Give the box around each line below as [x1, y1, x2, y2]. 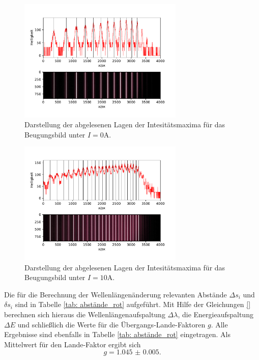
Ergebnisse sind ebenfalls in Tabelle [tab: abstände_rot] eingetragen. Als [4, 329, 231, 340]
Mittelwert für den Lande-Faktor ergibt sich [4, 339, 141, 349]
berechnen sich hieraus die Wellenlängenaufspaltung [4, 309, 165, 319]
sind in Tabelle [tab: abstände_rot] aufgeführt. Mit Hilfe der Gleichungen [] [15, 299, 251, 310]
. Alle [211, 319, 228, 329]
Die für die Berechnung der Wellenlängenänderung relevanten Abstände [4, 289, 227, 299]
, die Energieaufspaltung [178, 309, 253, 319]
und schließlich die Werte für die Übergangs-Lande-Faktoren [17, 319, 206, 329]
